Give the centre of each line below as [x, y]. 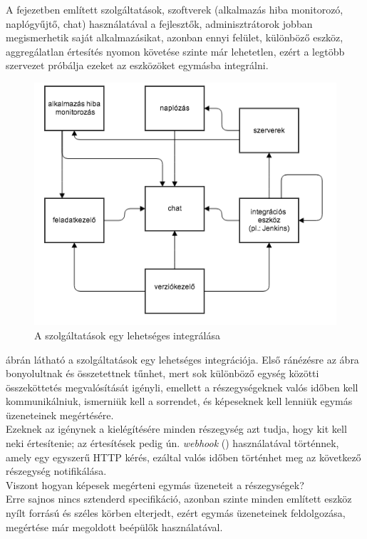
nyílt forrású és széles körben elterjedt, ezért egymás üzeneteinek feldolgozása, [176, 513]
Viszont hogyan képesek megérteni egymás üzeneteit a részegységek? [155, 484]
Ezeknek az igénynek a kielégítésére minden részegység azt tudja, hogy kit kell [176, 429]
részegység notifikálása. [56, 471]
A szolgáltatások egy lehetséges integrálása [127, 335]
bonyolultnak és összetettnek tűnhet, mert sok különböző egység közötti [162, 373]
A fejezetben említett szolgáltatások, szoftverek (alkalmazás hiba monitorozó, [175, 9]
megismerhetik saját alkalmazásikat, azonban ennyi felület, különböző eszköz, [175, 37]
